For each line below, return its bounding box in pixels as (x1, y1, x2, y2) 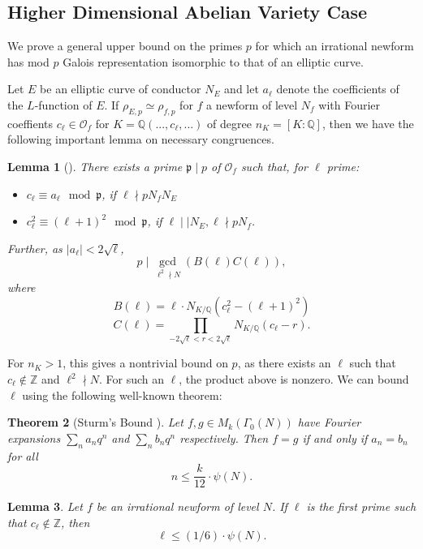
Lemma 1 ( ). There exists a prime (7, 157, 183, 174)
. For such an (99, 371, 165, 388)
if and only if (302, 429, 368, 446)
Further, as (7, 239, 63, 256)
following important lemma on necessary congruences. (7, 131, 274, 148)
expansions (7, 429, 61, 446)
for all (7, 447, 38, 464)
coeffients (7, 114, 54, 131)
